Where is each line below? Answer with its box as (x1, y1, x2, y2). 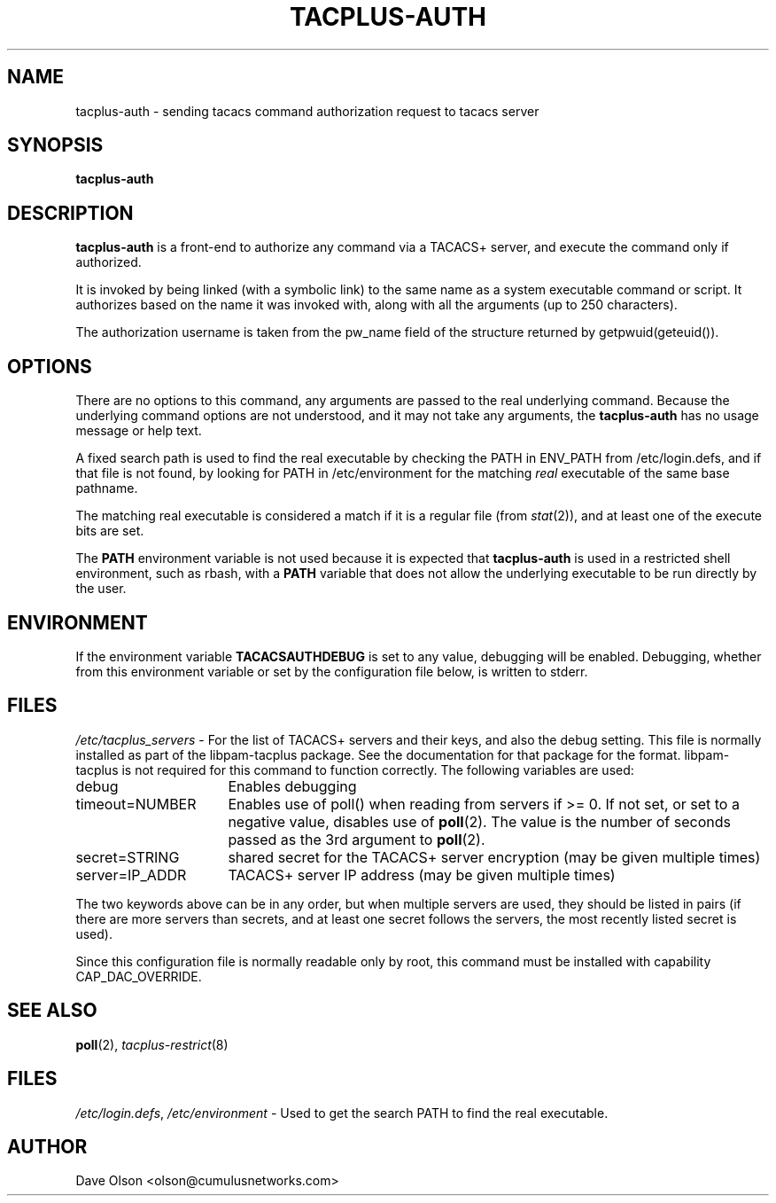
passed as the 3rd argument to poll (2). (228, 830, 485, 848)
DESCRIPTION (7, 201, 134, 224)
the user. (75, 581, 127, 597)
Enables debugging (228, 777, 357, 795)
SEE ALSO (7, 999, 97, 1022)
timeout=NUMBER (75, 794, 197, 813)
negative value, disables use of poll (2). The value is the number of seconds (228, 812, 731, 831)
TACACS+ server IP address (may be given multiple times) (228, 865, 616, 884)
